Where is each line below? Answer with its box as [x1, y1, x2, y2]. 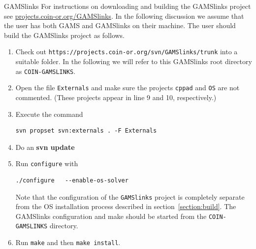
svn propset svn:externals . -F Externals [15, 127, 157, 135]
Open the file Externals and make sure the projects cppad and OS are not [15, 82, 240, 93]
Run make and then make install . [15, 237, 121, 248]
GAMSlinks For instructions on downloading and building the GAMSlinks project [4, 1, 251, 11]
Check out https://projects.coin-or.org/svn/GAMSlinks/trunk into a [15, 46, 238, 57]
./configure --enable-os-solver [15, 177, 128, 184]
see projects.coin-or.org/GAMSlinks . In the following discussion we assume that [4, 10, 244, 21]
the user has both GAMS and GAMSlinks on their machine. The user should [4, 20, 236, 31]
